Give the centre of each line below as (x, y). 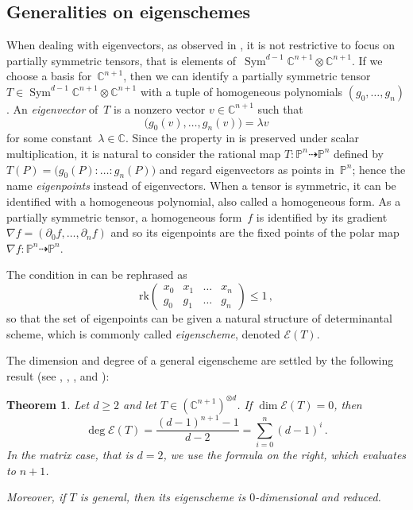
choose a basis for (49, 76)
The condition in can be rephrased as (97, 274)
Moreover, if (36, 497)
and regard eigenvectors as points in (247, 169)
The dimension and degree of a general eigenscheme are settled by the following (200, 360)
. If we (367, 60)
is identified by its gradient (322, 216)
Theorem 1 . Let (48, 404)
